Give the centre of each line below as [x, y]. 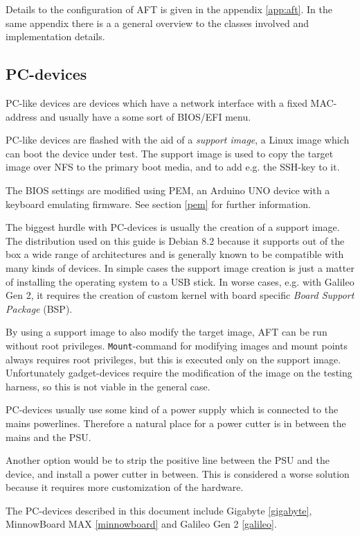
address [21, 116]
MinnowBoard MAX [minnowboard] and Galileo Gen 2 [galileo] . [141, 524]
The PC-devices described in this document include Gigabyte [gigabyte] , [159, 510]
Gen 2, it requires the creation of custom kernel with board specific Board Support [180, 295]
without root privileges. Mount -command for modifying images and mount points [177, 345]
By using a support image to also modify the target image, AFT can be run [166, 332]
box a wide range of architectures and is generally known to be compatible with [175, 254]
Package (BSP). [39, 308]
